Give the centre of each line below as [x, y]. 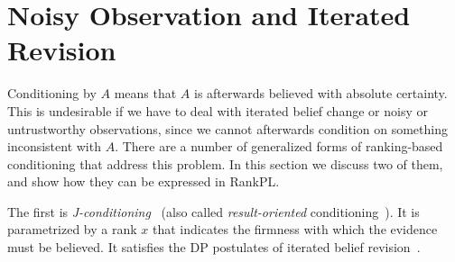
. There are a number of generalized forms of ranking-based [279, 146]
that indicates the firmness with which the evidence [295, 229]
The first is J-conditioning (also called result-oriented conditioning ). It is [214, 211]
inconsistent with [54, 146]
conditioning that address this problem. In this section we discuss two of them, [225, 163]
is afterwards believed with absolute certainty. [320, 93]
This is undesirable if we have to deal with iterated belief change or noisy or [218, 110]
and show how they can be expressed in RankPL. [144, 181]
